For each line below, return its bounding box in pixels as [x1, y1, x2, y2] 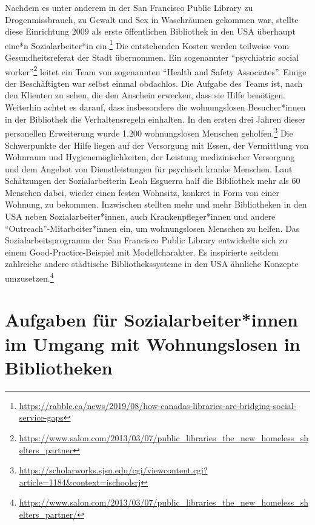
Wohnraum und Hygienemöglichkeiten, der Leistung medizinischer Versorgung [5, 151, 295, 163]
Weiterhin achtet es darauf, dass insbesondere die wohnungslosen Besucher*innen [5, 101, 306, 113]
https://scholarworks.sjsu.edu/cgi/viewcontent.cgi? [19, 464, 208, 476]
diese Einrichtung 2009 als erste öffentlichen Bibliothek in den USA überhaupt [5, 25, 296, 38]
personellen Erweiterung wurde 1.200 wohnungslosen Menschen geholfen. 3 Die [5, 125, 293, 139]
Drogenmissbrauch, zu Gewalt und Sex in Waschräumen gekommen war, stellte [5, 13, 299, 25]
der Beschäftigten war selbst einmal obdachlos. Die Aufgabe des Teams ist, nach [5, 76, 303, 89]
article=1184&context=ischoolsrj [19, 475, 141, 488]
